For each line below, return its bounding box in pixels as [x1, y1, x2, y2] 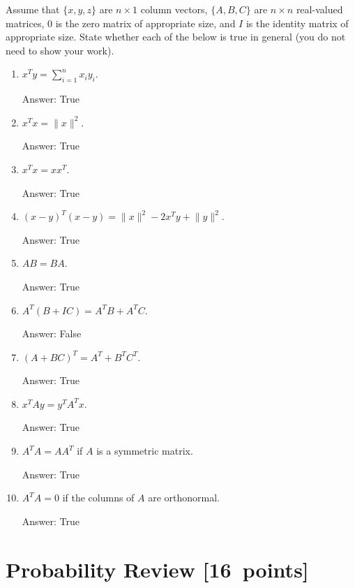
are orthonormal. [148, 490, 220, 505]
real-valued [296, 2, 343, 16]
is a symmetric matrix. [96, 443, 193, 458]
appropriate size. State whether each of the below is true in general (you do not [6, 29, 346, 44]
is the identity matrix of [246, 15, 349, 30]
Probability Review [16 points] [6, 554, 309, 583]
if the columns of [62, 490, 135, 505]
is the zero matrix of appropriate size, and [55, 15, 236, 30]
